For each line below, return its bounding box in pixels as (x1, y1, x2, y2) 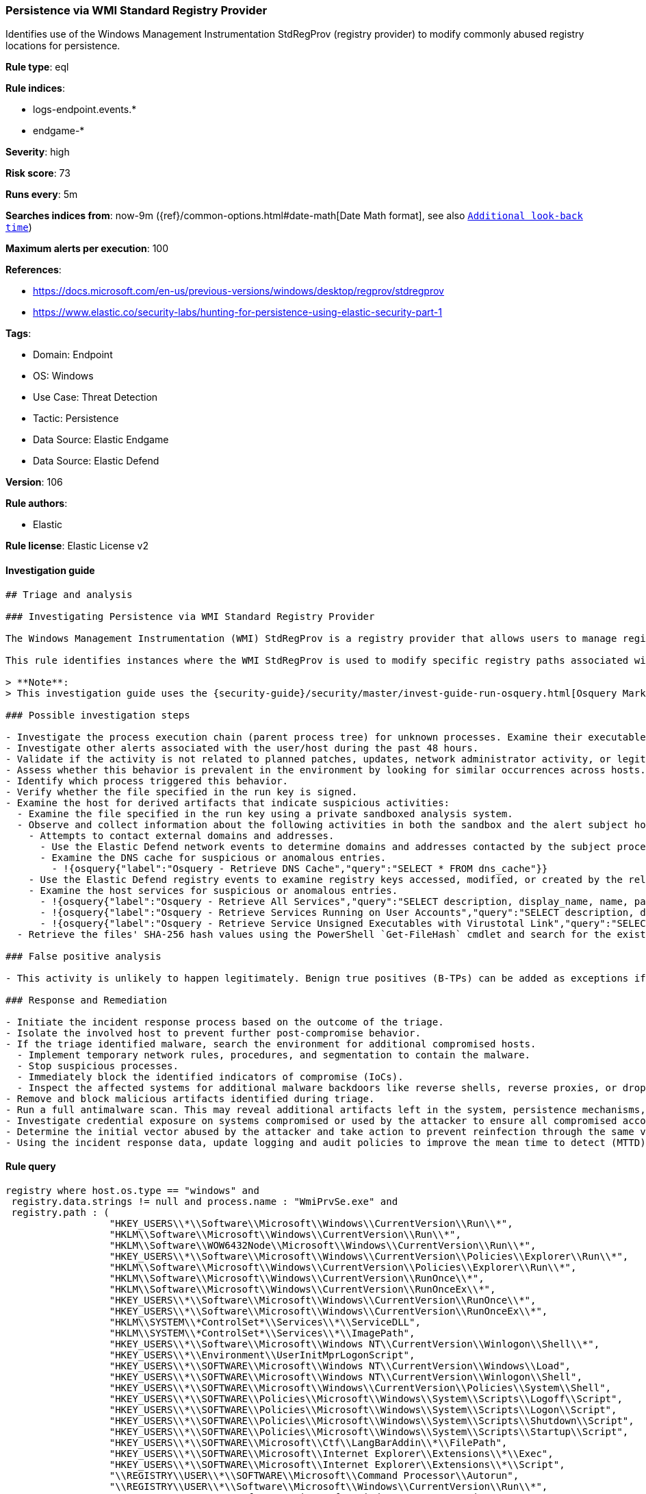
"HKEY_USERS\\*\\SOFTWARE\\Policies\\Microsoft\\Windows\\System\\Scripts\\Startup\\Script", (109, 1425, 629, 1437)
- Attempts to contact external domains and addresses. (28, 830, 335, 841)
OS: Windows (33, 370, 94, 382)
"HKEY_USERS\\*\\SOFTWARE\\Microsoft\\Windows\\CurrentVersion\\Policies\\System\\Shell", (109, 1382, 612, 1393)
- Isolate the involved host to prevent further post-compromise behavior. (5, 1027, 421, 1038)
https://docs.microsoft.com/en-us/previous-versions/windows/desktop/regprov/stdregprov (33, 285, 444, 297)
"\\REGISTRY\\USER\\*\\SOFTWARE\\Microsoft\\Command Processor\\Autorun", (109, 1469, 519, 1481)
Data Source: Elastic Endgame (33, 434, 169, 446)
